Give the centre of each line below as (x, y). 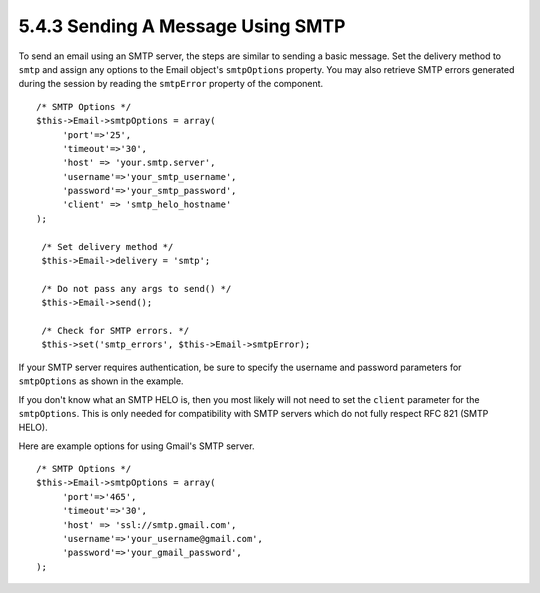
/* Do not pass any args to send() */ (136, 288)
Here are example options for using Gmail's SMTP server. (136, 446)
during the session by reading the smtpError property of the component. (171, 84)
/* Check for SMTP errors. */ (115, 330)
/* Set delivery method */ (107, 246)
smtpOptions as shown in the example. (101, 381)
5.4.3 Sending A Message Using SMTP (182, 26)
